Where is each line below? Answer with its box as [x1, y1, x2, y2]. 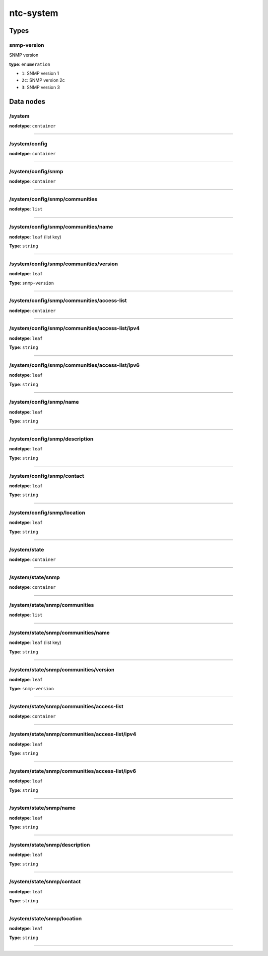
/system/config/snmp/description [9, 435, 94, 442]
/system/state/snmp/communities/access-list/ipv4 [9, 731, 136, 738]
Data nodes [9, 97, 46, 106]
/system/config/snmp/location [9, 509, 85, 516]
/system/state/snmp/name [9, 804, 76, 811]
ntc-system [9, 7, 59, 18]
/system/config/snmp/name [9, 399, 79, 406]
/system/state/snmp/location [9, 915, 82, 922]
